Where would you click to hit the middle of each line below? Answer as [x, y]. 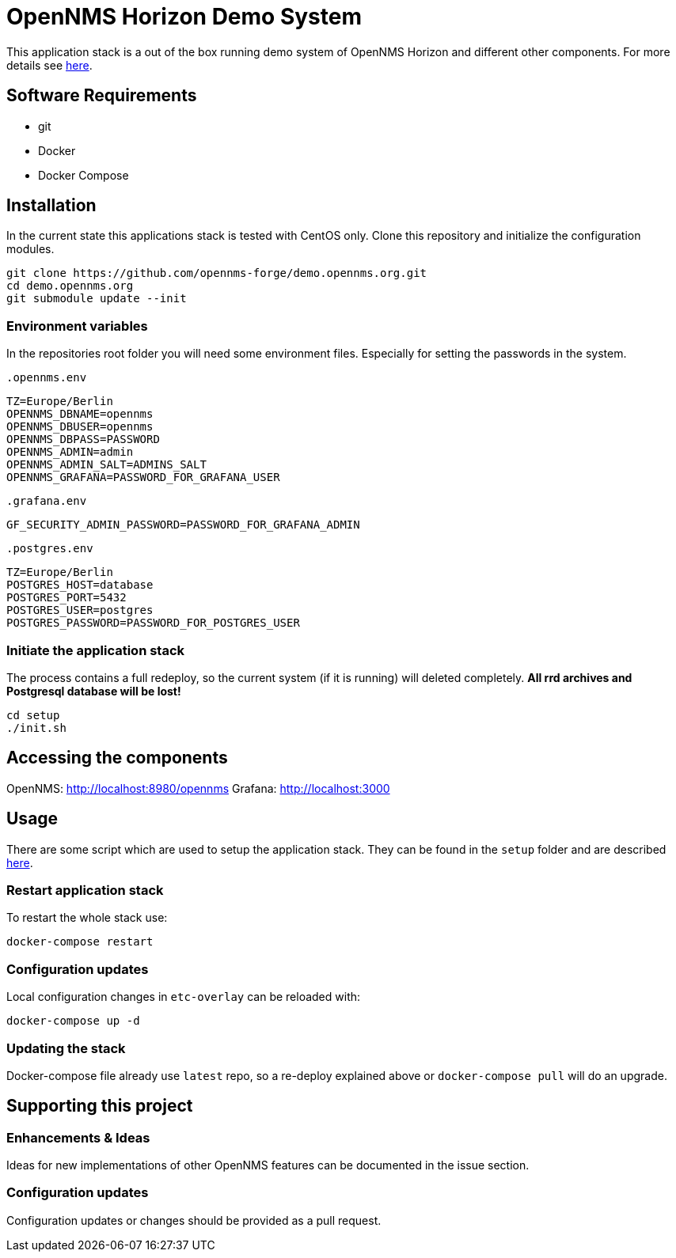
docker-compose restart [80, 942]
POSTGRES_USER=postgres [80, 610]
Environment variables [77, 326]
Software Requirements [102, 96]
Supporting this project [100, 1106]
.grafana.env [47, 501]
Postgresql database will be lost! [94, 691]
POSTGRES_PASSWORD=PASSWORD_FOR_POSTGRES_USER [153, 623]
